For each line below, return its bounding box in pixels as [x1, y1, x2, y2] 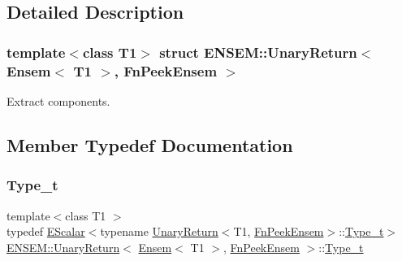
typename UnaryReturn [100, 223, 218, 240]
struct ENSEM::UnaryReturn [159, 41, 357, 62]
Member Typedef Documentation [6, 132, 293, 157]
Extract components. [6, 92, 110, 109]
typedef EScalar [6, 223, 85, 240]
